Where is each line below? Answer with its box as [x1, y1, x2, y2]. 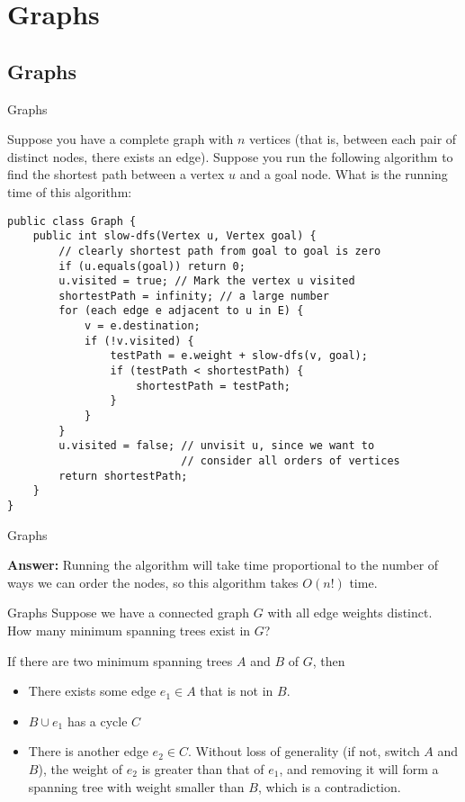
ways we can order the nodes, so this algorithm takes [7, 572, 299, 591]
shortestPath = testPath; [136, 379, 291, 392]
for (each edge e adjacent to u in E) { [58, 304, 304, 318]
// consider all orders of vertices [181, 455, 400, 468]
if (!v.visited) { [84, 334, 194, 347]
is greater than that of [141, 760, 264, 779]
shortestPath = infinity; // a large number [58, 289, 329, 302]
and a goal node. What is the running [239, 165, 448, 184]
